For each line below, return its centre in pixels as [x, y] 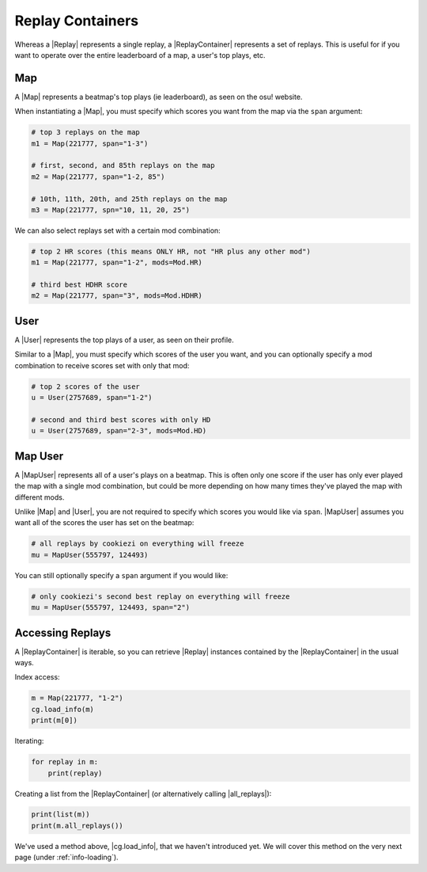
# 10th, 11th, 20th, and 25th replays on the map [129, 199]
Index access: [37, 677]
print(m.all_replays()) [77, 825]
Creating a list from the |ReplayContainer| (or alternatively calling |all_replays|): [143, 794]
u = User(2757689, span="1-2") [92, 398]
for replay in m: [65, 762]
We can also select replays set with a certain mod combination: [117, 230]
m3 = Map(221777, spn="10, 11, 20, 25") [110, 209]
